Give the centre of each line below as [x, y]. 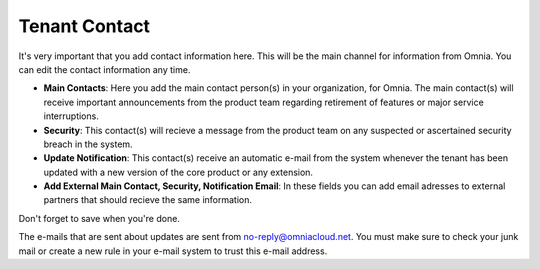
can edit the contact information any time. [104, 69]
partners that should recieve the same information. [148, 200]
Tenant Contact [84, 26]
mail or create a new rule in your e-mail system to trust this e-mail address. [173, 251]
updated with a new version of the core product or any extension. [178, 172]
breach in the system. [88, 144]
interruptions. [71, 116]
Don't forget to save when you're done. [99, 218]
